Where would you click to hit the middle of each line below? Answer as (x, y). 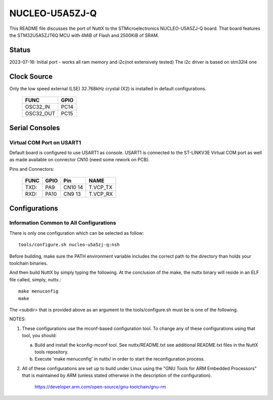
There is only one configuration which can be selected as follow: (77, 233)
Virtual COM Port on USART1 (45, 142)
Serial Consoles (35, 128)
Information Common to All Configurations (63, 223)
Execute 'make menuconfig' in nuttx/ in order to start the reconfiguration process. (120, 359)
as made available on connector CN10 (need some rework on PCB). (80, 160)
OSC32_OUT (40, 114)
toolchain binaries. (29, 263)
